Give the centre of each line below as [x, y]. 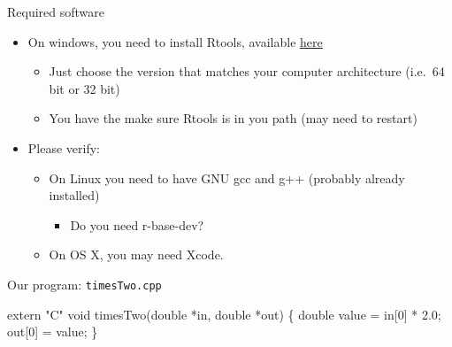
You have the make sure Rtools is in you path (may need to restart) [233, 118]
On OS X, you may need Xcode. [136, 254]
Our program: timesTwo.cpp [84, 284]
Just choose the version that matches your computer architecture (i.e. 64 [247, 71]
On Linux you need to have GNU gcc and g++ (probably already [227, 177]
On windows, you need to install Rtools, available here [175, 41]
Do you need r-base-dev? [137, 224]
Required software [56, 12]
